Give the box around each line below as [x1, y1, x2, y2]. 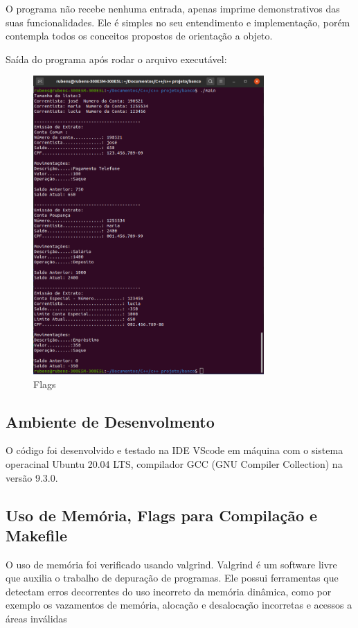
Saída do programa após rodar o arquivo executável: [6, 51, 227, 66]
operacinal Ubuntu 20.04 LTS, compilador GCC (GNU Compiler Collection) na [6, 456, 343, 471]
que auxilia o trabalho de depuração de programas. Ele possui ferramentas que [6, 570, 339, 585]
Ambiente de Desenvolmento [6, 410, 215, 432]
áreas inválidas [6, 611, 67, 626]
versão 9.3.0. [6, 470, 58, 485]
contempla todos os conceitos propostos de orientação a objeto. [6, 28, 273, 43]
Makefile [6, 524, 67, 546]
